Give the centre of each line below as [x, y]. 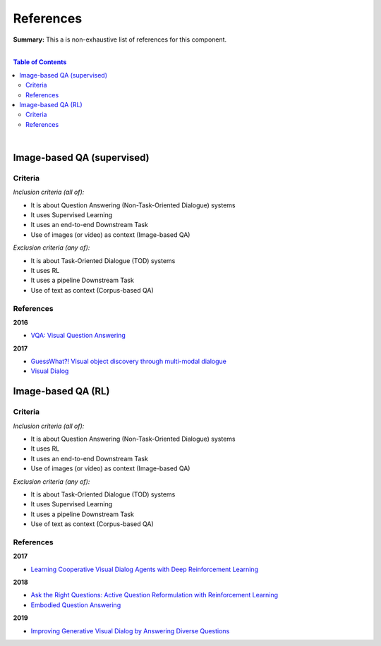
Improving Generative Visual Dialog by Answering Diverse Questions [130, 630]
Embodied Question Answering [76, 605]
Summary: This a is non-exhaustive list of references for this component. [120, 39]
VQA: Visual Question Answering [78, 336]
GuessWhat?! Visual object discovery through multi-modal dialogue [129, 361]
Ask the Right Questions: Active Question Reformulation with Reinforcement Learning [155, 595]
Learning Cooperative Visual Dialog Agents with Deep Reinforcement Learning [145, 569]
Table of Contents [40, 62]
